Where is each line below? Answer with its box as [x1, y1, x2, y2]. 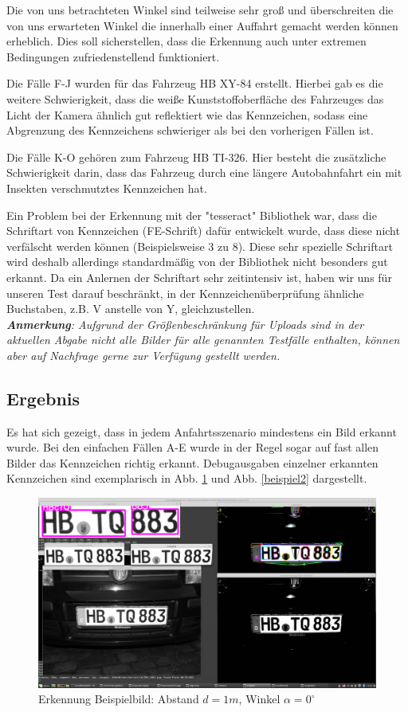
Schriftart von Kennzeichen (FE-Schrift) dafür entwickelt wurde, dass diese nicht [6, 222, 400, 239]
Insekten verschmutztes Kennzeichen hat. [6, 179, 207, 196]
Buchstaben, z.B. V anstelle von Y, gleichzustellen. [6, 300, 255, 317]
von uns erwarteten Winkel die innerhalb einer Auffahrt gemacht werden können [6, 17, 398, 33]
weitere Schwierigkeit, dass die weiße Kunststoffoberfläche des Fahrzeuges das [6, 90, 384, 107]
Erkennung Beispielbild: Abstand [38, 690, 199, 707]
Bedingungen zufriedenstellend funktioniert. [6, 48, 220, 65]
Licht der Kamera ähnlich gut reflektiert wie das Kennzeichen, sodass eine [6, 106, 368, 123]
